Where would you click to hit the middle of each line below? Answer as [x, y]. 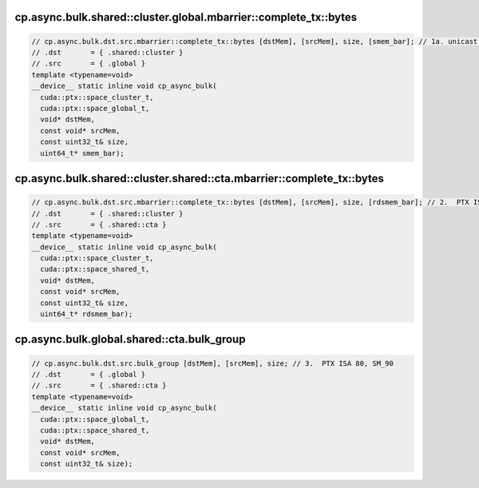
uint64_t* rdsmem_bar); [87, 314]
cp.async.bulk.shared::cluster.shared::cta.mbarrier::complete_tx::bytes [200, 179]
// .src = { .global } [89, 63]
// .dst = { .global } [89, 374]
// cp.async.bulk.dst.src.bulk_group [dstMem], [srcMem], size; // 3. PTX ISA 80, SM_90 [213, 363]
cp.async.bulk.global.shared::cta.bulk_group [130, 339]
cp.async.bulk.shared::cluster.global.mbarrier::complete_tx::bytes [186, 17]
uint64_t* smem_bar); [83, 153]
